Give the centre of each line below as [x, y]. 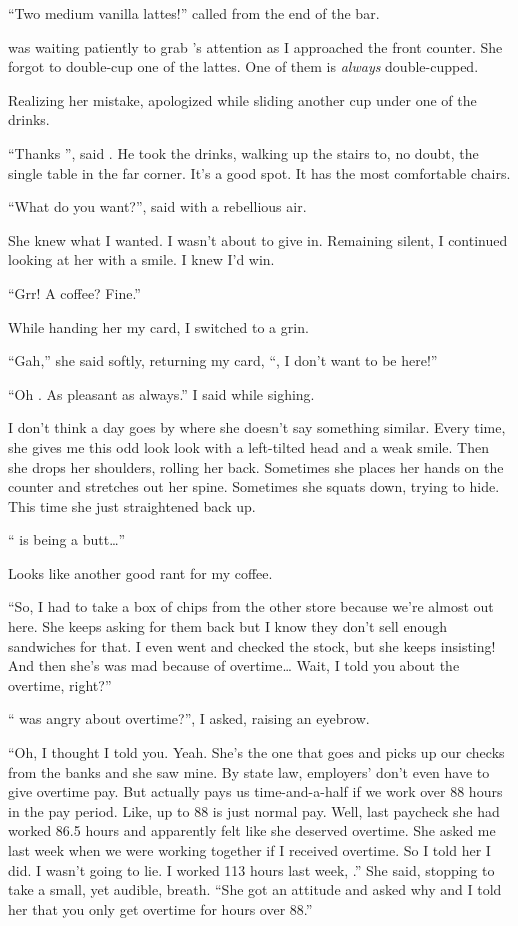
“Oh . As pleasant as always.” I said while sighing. [161, 393]
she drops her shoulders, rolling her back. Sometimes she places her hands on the [256, 466]
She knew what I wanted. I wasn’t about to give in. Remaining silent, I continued [258, 239]
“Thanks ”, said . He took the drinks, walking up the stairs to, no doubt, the [243, 152]
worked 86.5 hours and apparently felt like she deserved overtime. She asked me [252, 830]
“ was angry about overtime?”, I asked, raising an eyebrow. [189, 718]
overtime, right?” [60, 684]
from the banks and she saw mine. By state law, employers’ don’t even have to [249, 771]
